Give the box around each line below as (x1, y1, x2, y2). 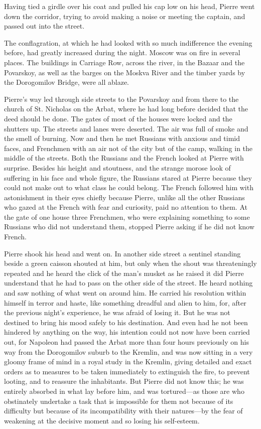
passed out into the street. (4, 21, 85, 31)
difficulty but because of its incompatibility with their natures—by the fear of (4, 405, 243, 416)
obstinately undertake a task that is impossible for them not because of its (4, 395, 233, 406)
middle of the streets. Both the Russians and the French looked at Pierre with (4, 153, 244, 163)
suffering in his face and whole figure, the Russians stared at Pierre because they (4, 172, 252, 183)
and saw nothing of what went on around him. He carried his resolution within (4, 288, 246, 298)
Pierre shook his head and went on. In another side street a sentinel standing (4, 248, 241, 258)
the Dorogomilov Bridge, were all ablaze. (4, 77, 129, 87)
